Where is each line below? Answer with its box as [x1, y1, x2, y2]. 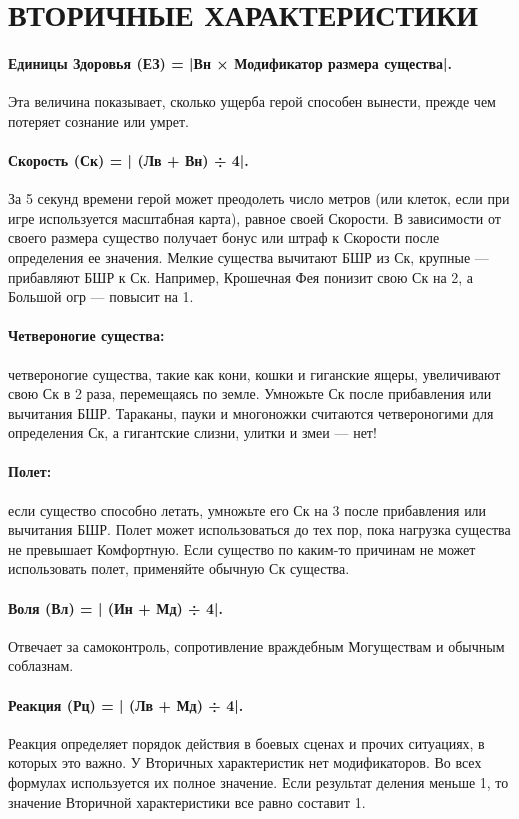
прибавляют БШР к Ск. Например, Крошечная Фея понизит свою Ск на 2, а [8, 266, 474, 287]
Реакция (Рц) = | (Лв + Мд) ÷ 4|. [8, 694, 244, 715]
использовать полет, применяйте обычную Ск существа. [8, 558, 350, 579]
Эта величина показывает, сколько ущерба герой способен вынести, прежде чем [8, 91, 496, 112]
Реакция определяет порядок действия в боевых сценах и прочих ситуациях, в [8, 732, 485, 753]
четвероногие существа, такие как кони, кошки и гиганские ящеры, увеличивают [8, 363, 501, 384]
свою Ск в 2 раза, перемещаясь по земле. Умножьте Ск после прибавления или [8, 383, 492, 404]
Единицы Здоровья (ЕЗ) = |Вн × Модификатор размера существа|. [8, 52, 452, 73]
